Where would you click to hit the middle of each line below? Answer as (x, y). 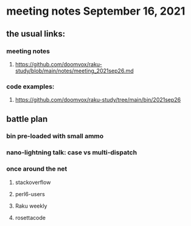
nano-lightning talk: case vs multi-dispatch (72, 152)
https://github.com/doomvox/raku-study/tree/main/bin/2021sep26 (98, 100)
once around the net (37, 169)
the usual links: (36, 34)
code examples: (30, 87)
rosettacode (30, 217)
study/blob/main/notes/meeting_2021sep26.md (74, 71)
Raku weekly (31, 206)
